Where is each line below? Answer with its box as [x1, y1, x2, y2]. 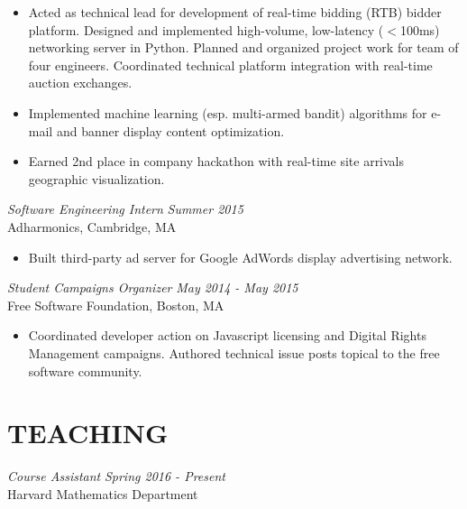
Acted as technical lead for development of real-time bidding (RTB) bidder [28, 3, 442, 21]
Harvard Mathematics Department [7, 484, 198, 503]
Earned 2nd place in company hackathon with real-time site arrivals [28, 152, 405, 171]
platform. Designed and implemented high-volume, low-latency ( [28, 20, 384, 39]
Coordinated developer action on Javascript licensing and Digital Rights [28, 326, 426, 345]
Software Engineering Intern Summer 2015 [7, 199, 243, 218]
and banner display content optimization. [56, 121, 285, 140]
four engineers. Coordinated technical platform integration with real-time [28, 55, 433, 74]
